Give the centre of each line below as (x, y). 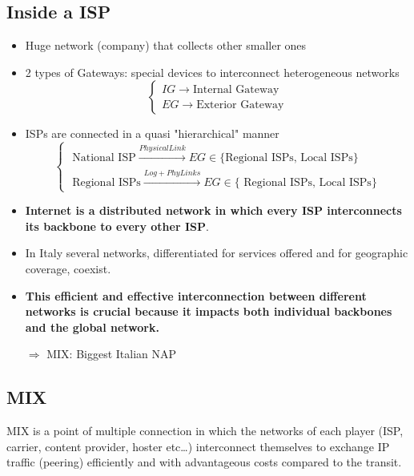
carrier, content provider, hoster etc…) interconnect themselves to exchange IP (198, 446)
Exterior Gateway (240, 105)
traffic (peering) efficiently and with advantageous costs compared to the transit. (204, 462)
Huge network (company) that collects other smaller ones (166, 45)
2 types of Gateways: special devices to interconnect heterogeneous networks (212, 72)
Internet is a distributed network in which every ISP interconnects (213, 210)
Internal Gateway (236, 89)
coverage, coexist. (68, 268)
